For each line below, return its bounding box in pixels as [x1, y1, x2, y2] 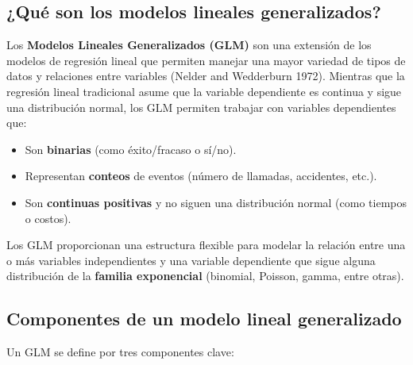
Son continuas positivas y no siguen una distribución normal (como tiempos [25, 194, 407, 210]
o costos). [25, 209, 71, 226]
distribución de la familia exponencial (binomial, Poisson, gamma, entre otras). [6, 267, 404, 284]
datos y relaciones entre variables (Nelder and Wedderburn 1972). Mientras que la [6, 67, 405, 84]
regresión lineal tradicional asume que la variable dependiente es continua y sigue [6, 83, 402, 99]
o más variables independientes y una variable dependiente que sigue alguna [6, 252, 376, 268]
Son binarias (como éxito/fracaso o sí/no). [25, 140, 237, 157]
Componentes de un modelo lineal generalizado [6, 306, 402, 331]
